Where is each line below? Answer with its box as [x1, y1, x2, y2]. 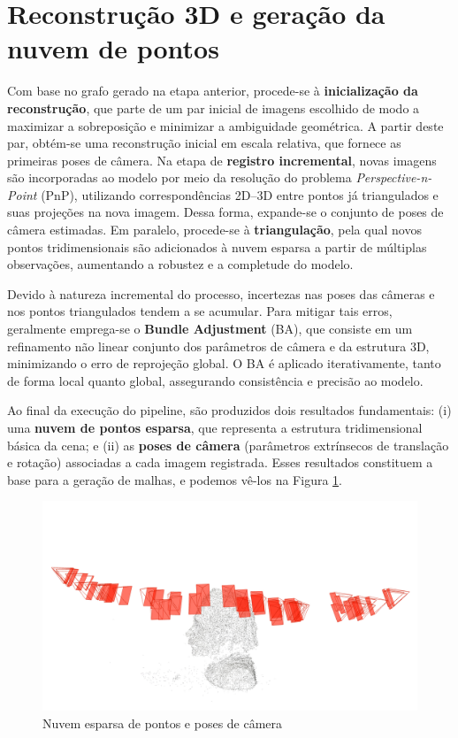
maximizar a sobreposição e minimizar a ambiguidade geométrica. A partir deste [7, 116, 444, 135]
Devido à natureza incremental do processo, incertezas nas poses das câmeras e [7, 284, 435, 303]
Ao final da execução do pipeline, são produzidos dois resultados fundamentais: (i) [7, 401, 452, 419]
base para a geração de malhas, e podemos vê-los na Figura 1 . [7, 470, 342, 488]
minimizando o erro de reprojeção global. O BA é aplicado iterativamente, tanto [7, 354, 441, 373]
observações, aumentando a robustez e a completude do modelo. [7, 255, 354, 273]
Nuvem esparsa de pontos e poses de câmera [42, 713, 283, 732]
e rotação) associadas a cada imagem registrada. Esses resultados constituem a [7, 453, 433, 472]
